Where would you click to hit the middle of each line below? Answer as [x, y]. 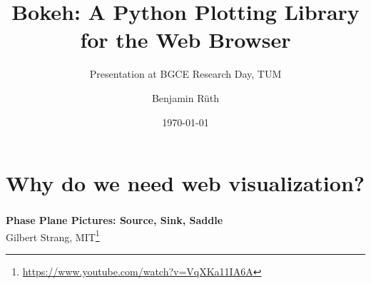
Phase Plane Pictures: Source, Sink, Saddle [115, 220]
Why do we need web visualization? [185, 183]
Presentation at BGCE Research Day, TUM [185, 74]
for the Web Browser [185, 40]
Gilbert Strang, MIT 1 [53, 235]
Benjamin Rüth [185, 97]
